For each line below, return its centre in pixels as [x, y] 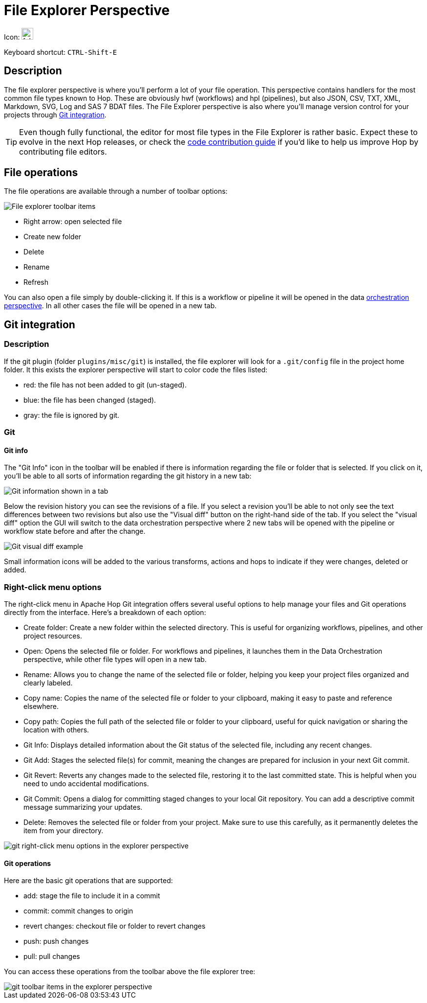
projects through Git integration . [55, 114]
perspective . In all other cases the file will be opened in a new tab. [110, 306]
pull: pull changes [52, 957]
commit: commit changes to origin [78, 911]
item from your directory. [64, 831]
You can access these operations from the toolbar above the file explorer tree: [130, 972]
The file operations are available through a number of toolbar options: [116, 191]
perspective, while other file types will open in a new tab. [115, 659]
